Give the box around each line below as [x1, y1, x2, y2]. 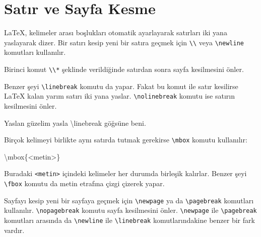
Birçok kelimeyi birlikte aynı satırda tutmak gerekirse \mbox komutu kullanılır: [4, 134, 247, 145]
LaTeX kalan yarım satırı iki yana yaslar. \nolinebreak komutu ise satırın [4, 91, 235, 101]
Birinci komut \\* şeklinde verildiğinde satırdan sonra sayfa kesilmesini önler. [4, 63, 244, 74]
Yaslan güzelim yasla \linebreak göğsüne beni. [4, 117, 146, 128]
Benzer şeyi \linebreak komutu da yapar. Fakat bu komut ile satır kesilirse [4, 81, 238, 91]
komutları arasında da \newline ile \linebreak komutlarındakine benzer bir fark [4, 215, 255, 225]
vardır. [4, 224, 25, 235]
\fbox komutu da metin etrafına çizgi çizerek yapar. [4, 178, 165, 189]
